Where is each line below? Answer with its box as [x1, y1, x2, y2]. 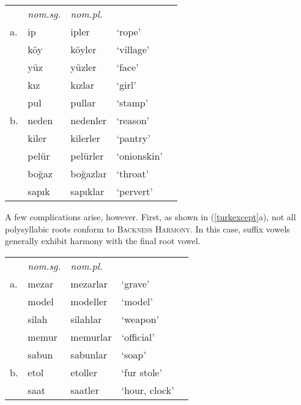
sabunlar [70, 347, 108, 362]
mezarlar [70, 276, 108, 291]
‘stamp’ [116, 95, 149, 110]
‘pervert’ [116, 184, 153, 198]
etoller [70, 365, 97, 379]
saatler [70, 382, 99, 397]
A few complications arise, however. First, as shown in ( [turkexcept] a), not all [5, 210, 296, 223]
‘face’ [116, 60, 139, 74]
